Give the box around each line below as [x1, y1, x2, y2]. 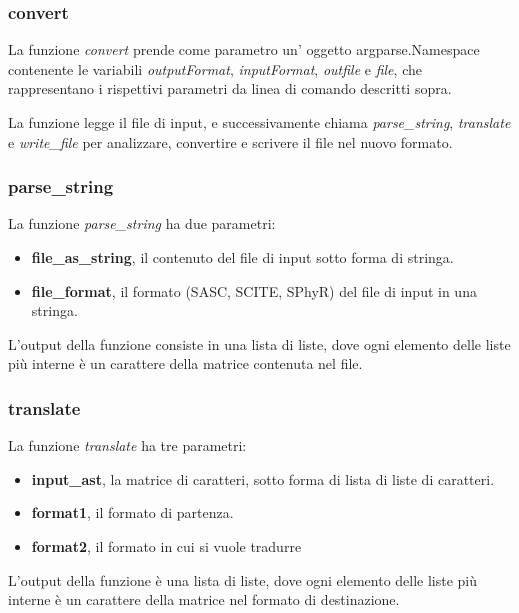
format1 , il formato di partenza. [31, 502, 234, 523]
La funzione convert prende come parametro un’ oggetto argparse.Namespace [8, 39, 480, 60]
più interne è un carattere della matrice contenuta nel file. [8, 353, 363, 374]
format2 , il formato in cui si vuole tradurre [31, 535, 302, 556]
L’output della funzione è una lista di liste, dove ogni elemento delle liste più [8, 569, 478, 590]
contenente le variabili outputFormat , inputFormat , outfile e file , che [8, 58, 422, 79]
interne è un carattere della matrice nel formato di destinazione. [8, 589, 400, 610]
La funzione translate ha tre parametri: [8, 435, 247, 456]
